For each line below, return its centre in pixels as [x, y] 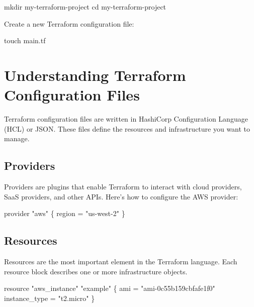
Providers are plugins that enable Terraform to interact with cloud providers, [123, 187]
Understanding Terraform [95, 75]
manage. [17, 138]
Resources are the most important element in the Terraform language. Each [121, 262]
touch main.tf [25, 40]
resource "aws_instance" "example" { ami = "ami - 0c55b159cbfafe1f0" [110, 288]
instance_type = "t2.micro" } [50, 298]
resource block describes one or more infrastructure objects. [96, 271]
